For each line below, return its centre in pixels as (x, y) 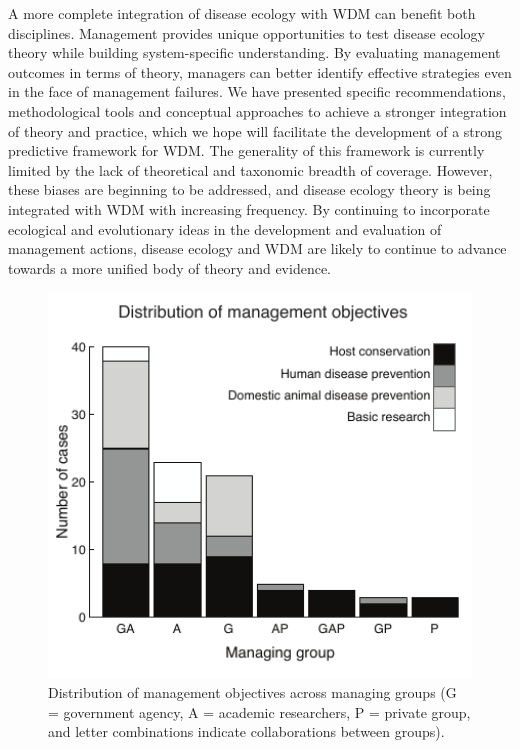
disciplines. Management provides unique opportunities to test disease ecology (247, 32)
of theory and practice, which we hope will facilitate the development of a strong (255, 130)
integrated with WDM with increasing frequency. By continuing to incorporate (249, 208)
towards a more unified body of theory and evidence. (169, 267)
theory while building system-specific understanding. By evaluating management (254, 52)
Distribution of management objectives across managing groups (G (252, 692)
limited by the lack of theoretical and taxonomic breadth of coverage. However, (250, 169)
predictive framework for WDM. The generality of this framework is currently (246, 150)
